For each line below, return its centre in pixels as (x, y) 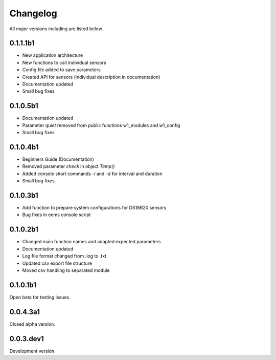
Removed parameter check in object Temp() (68, 166)
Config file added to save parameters (61, 70)
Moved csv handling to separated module (66, 270)
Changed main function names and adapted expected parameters (91, 242)
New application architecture (53, 55)
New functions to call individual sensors (64, 62)
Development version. (32, 351)
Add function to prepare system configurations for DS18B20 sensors (94, 208)
